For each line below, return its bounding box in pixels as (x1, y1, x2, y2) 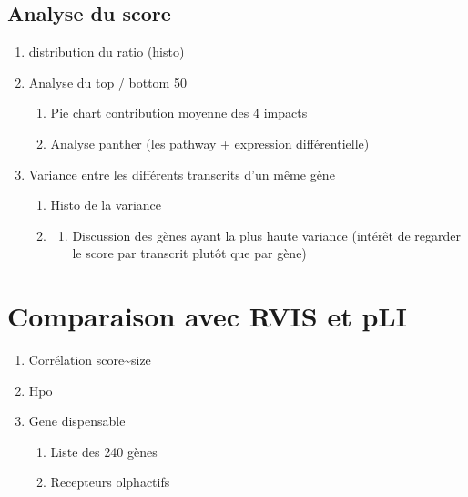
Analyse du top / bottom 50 (28, 72, 187, 91)
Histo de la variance (50, 195, 162, 214)
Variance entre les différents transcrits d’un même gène (28, 164, 335, 183)
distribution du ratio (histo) (28, 42, 185, 61)
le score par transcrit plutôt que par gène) (72, 243, 307, 263)
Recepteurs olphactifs (50, 472, 170, 492)
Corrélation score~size (28, 350, 151, 369)
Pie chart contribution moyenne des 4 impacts (50, 103, 308, 122)
